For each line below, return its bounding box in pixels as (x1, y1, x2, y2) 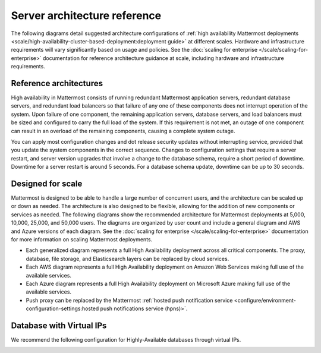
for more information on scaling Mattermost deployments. (11, 236, 153, 243)
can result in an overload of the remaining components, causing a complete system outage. (11, 127, 235, 134)
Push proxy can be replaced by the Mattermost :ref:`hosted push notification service (26, 297, 233, 304)
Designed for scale (11, 178, 83, 188)
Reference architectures (11, 78, 103, 89)
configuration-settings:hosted (26, 305, 99, 312)
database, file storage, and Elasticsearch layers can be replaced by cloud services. (26, 255, 229, 262)
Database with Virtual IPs (11, 320, 107, 330)
